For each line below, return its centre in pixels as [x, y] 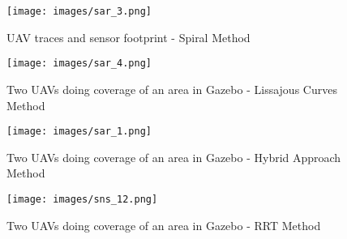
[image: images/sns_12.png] [82, 199]
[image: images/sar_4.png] [79, 64]
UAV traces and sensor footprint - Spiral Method [129, 37]
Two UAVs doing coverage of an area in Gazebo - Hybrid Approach [174, 157]
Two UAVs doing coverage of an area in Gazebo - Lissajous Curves [172, 89]
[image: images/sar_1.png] [79, 132]
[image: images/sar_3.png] [79, 11]
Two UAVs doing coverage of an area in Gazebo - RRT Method [164, 225]
